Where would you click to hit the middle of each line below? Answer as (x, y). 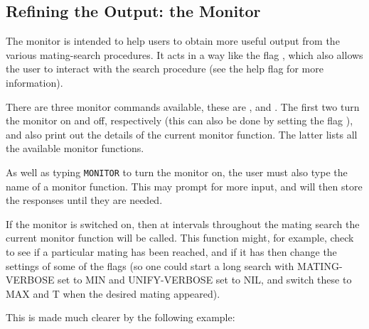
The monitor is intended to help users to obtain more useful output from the (173, 41)
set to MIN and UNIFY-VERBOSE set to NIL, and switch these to (205, 280)
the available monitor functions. (75, 148)
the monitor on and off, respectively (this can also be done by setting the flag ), (180, 120)
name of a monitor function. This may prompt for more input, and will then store (184, 186)
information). (34, 82)
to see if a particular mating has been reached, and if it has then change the (171, 251)
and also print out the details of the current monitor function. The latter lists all (182, 134)
